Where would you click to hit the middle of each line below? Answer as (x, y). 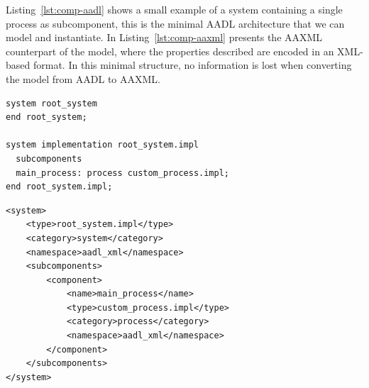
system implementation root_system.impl (103, 145)
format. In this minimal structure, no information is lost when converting (192, 65)
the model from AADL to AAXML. (83, 78)
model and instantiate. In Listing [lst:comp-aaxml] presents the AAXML (164, 37)
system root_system (51, 103)
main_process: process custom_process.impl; (122, 173)
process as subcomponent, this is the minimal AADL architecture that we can (175, 23)
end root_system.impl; (59, 187)
